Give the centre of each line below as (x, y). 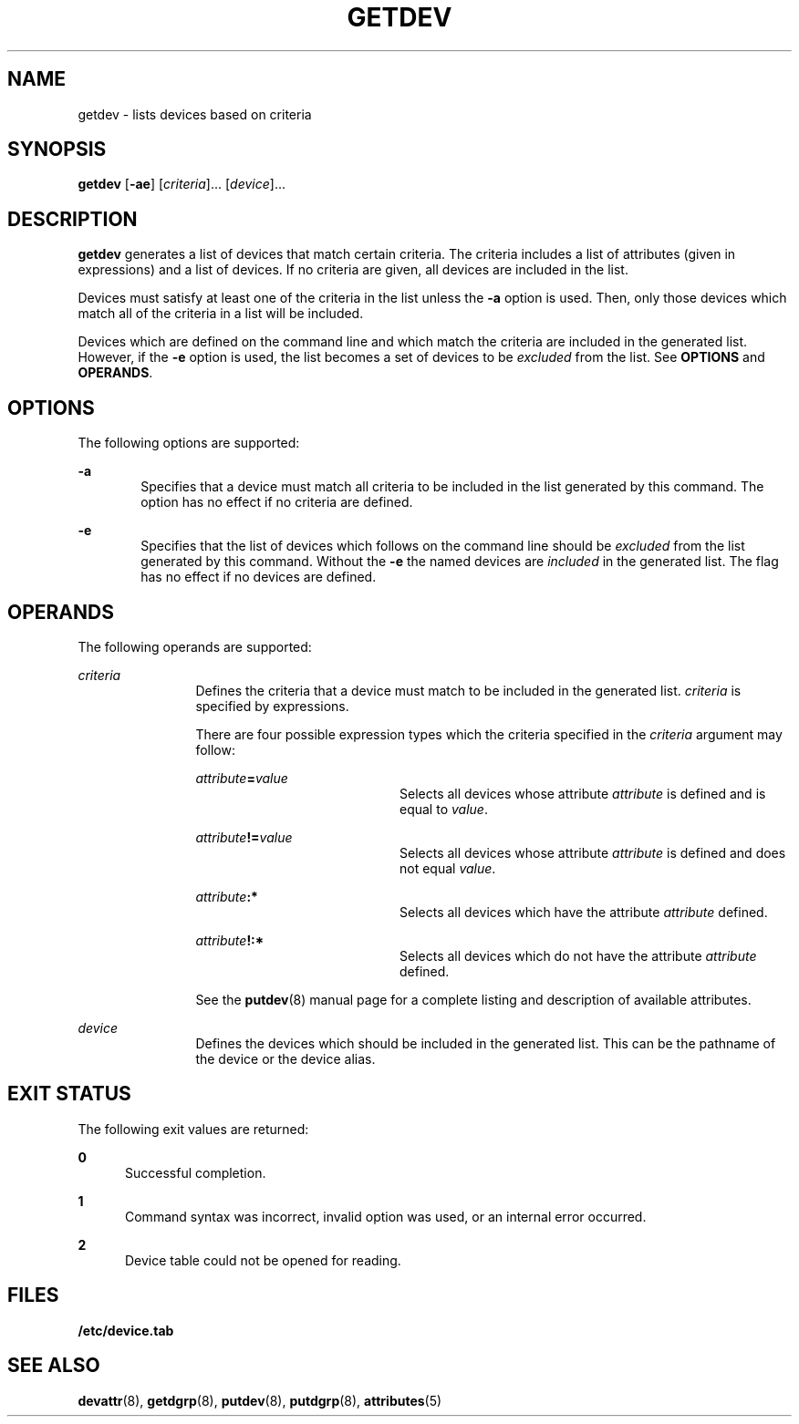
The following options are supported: (189, 443)
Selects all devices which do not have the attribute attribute (578, 955)
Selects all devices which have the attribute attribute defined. (584, 912)
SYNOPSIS (57, 150)
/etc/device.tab (126, 1330)
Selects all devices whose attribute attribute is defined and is (583, 793)
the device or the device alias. (285, 1058)
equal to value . (444, 809)
